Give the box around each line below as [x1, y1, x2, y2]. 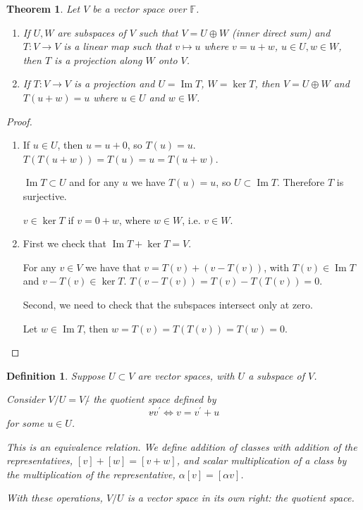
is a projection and [74, 76, 155, 91]
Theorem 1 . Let [6, 1, 80, 15]
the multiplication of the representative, [6, 466, 176, 481]
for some [6, 415, 44, 430]
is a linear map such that [63, 39, 172, 54]
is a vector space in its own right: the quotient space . [127, 490, 355, 505]
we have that [85, 259, 141, 274]
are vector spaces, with [137, 368, 235, 382]
